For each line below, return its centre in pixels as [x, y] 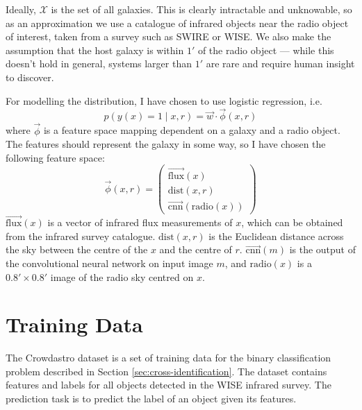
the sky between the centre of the [77, 249]
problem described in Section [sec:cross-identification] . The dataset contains [166, 371]
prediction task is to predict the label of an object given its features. [151, 399]
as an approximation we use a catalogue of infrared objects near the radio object [177, 23]
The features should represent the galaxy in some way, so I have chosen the [166, 144]
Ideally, [21, 9]
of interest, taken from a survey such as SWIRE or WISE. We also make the [168, 36]
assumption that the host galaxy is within [95, 50]
